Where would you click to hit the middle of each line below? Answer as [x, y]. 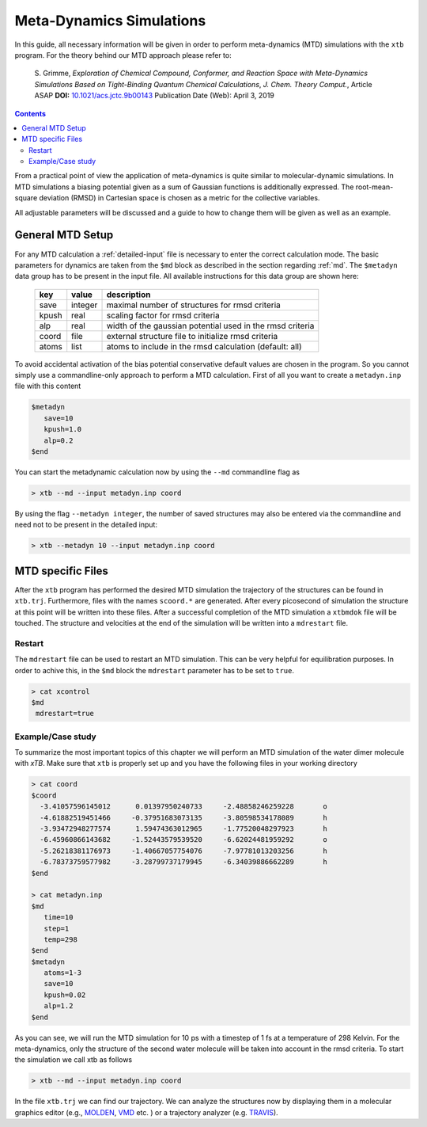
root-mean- [374, 187]
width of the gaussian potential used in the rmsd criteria [210, 326]
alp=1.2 [59, 1006]
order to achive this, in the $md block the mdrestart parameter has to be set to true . [154, 670]
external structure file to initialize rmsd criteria [192, 336]
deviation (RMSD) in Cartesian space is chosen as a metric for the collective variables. [179, 198]
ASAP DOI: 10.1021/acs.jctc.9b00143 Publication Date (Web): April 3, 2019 [154, 96]
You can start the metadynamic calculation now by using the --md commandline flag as [157, 472]
